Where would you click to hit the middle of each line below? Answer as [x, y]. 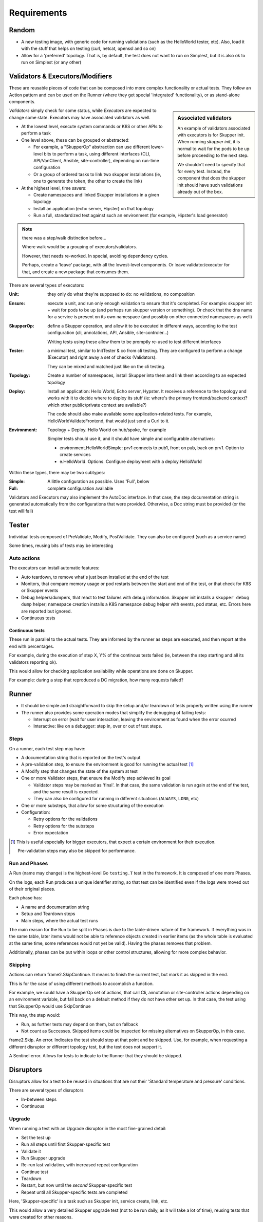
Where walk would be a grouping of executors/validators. [80, 247]
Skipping [20, 964]
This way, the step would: [35, 1015]
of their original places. [32, 889]
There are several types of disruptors [46, 1091]
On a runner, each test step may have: [47, 748]
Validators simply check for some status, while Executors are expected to [83, 110]
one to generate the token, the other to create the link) [88, 181]
